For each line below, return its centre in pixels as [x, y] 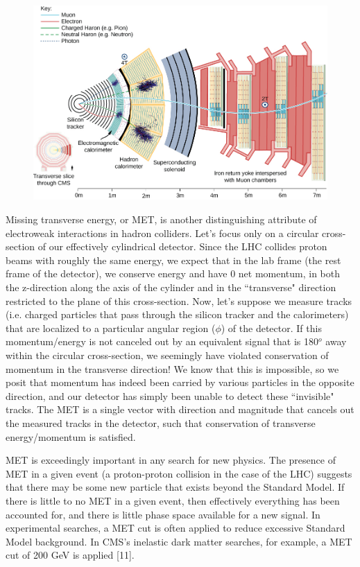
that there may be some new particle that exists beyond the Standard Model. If [175, 487]
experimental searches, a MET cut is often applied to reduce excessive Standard [175, 528]
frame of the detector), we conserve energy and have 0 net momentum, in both [173, 273]
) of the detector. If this [271, 328]
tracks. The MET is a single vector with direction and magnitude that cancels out [180, 409]
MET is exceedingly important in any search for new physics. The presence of [171, 460]
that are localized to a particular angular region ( [111, 328]
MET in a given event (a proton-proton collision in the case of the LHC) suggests [179, 473]
